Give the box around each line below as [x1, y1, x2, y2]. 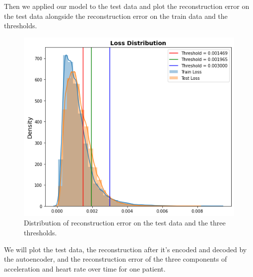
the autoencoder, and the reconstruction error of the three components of [4, 254, 227, 264]
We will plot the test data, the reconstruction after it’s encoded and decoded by [4, 244, 247, 254]
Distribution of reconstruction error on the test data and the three [24, 218, 226, 228]
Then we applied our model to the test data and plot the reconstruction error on [4, 1, 250, 11]
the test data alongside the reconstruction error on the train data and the [4, 10, 228, 21]
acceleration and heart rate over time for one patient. [4, 263, 166, 274]
